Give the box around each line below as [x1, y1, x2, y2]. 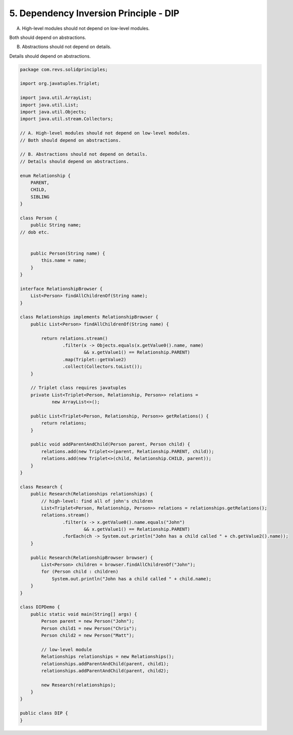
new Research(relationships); [41, 682, 116, 687]
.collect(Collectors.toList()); [62, 364, 143, 370]
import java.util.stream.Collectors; [20, 116, 113, 122]
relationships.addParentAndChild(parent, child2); [41, 668, 169, 673]
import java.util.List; [20, 102, 79, 108]
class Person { [20, 215, 57, 221]
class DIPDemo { [20, 604, 61, 610]
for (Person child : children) [41, 569, 119, 575]
